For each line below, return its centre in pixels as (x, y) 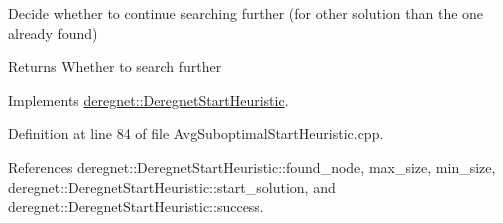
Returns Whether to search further (115, 66)
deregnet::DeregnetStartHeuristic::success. (136, 206)
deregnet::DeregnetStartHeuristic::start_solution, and (172, 186)
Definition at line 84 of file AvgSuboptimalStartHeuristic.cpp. (196, 133)
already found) (53, 32)
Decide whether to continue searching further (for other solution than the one (246, 13)
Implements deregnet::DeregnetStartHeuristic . (148, 99)
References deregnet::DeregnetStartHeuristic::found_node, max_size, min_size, (252, 166)
